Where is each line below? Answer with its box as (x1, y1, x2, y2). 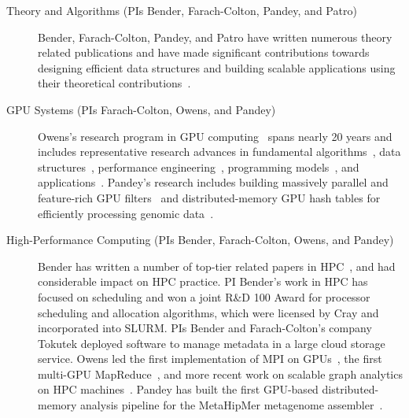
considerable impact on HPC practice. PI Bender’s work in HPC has (38, 273, 368, 290)
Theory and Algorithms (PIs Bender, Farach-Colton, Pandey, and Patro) (6, 2, 357, 18)
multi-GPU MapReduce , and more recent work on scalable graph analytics (38, 365, 403, 382)
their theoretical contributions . (38, 75, 191, 91)
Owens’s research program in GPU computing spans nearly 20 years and (38, 128, 392, 144)
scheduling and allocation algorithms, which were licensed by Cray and (38, 304, 379, 320)
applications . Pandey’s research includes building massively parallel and (38, 174, 389, 191)
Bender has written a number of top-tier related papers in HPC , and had (38, 257, 396, 274)
